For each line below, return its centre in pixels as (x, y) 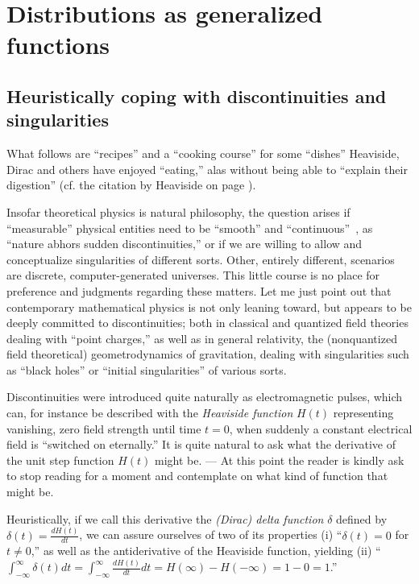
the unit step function (60, 460)
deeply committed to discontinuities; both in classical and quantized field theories (207, 323)
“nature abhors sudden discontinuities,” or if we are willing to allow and (185, 244)
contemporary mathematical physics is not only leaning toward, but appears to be (209, 306)
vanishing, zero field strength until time (104, 428)
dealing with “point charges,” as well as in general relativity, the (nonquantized (202, 338)
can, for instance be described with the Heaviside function (150, 413)
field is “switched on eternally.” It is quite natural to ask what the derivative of (201, 444)
